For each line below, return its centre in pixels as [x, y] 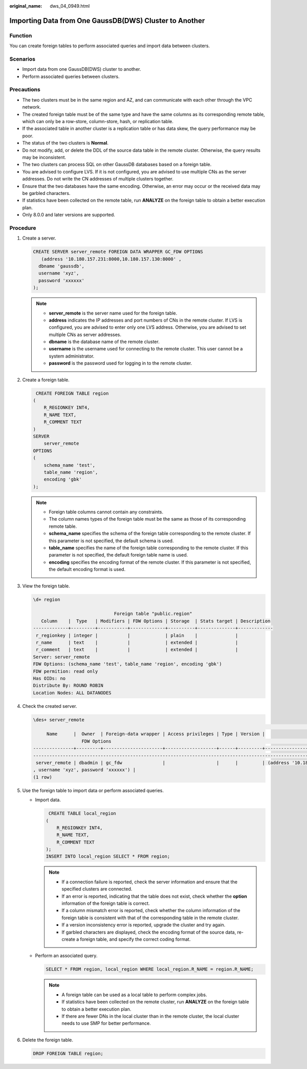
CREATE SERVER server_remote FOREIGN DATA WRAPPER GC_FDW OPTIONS [118, 252]
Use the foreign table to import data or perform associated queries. [93, 790]
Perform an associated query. [66, 956]
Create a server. [39, 238]
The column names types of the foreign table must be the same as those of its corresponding [147, 519]
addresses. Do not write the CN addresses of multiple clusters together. [98, 179]
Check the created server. [50, 706]
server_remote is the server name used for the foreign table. [113, 313]
